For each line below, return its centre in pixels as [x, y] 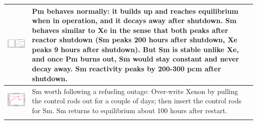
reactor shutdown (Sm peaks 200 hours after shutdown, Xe [135, 40]
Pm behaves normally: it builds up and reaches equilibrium [135, 11]
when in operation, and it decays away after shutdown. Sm [134, 20]
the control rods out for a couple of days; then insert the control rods [137, 101]
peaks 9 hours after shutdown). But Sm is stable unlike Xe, [135, 49]
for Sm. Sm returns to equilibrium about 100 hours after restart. [129, 110]
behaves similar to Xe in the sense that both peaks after [130, 30]
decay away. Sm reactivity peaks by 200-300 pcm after [127, 69]
